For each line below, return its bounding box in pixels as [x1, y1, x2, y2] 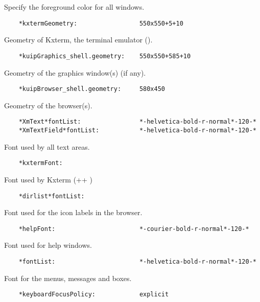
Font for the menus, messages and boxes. [4, 272, 132, 283]
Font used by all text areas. [4, 141, 90, 152]
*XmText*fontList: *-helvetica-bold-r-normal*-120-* [18, 118, 256, 126]
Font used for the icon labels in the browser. [4, 207, 143, 218]
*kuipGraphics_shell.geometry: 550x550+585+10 [18, 52, 191, 60]
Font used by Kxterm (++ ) [4, 174, 92, 184]
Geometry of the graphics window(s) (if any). [4, 67, 146, 78]
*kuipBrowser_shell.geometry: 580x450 [18, 85, 165, 93]
